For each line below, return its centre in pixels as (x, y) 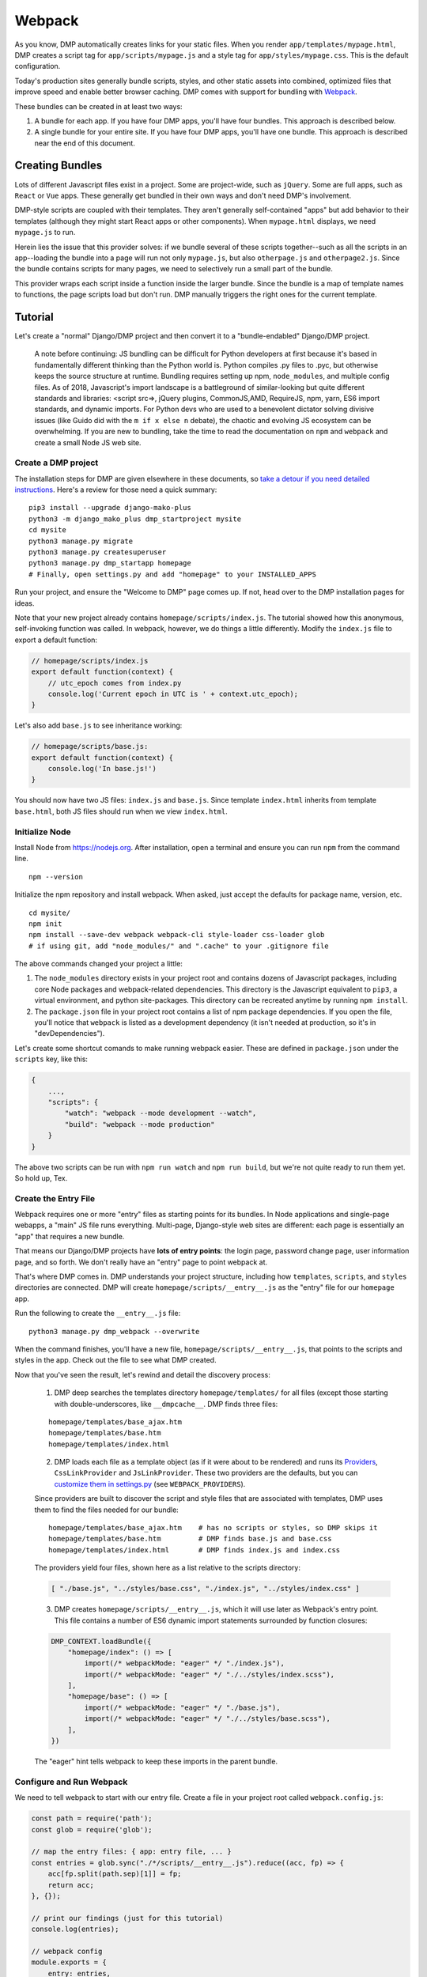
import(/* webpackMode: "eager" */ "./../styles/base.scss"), (208, 1719)
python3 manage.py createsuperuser (98, 552)
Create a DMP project (57, 463)
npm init (45, 924)
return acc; (71, 1885)
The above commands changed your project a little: (99, 964)
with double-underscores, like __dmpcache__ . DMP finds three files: (166, 1404)
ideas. (25, 603)
